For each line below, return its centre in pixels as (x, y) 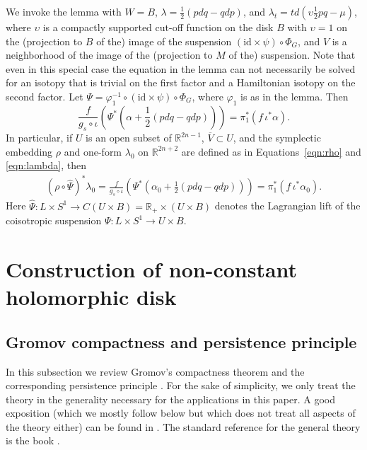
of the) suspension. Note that (292, 55)
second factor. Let (45, 96)
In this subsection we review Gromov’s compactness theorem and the (155, 371)
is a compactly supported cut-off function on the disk (158, 27)
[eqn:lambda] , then (46, 165)
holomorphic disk (91, 297)
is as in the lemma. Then (295, 96)
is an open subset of (129, 138)
